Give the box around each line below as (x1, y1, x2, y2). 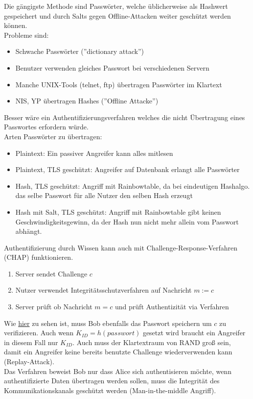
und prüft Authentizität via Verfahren (115, 301, 229, 312)
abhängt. (15, 226, 42, 236)
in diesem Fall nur (4, 337, 58, 347)
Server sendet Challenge (15, 268, 88, 278)
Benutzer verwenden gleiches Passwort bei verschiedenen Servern (15, 62, 209, 73)
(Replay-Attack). (4, 356, 54, 367)
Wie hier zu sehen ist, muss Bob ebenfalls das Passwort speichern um (4, 318, 212, 328)
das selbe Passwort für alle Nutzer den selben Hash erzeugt (15, 190, 193, 200)
